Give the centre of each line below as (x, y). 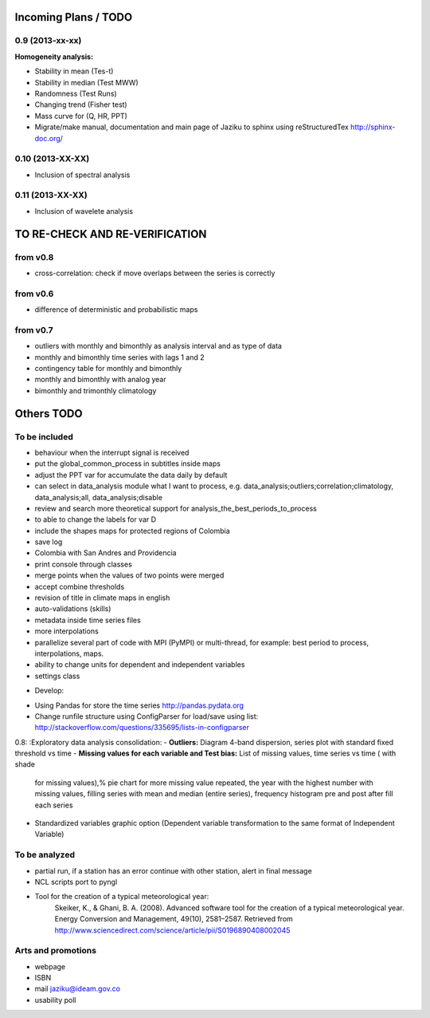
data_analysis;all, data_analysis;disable (99, 497)
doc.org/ (49, 138)
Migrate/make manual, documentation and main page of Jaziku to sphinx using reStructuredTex (192, 127)
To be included (44, 436)
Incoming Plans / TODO (74, 17)
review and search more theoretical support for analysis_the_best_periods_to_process (176, 508)
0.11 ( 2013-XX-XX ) (51, 195)
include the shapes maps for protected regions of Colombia (132, 531)
